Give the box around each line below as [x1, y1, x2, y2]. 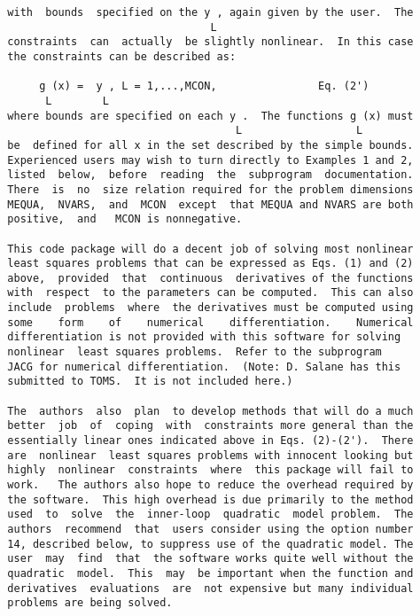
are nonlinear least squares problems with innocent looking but [7, 448, 414, 462]
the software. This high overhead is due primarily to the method [7, 493, 414, 506]
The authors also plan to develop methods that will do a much [7, 404, 414, 417]
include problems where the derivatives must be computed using [7, 301, 414, 315]
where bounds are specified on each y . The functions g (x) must [7, 109, 414, 122]
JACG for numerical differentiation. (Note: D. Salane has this [7, 360, 401, 373]
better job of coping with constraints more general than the [7, 419, 414, 433]
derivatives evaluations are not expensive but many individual [7, 581, 414, 595]
